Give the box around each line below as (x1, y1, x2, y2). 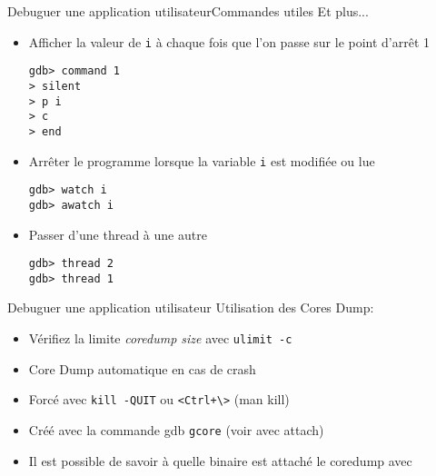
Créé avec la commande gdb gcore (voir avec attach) (28, 420, 324, 439)
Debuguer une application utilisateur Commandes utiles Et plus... (7, 2, 369, 20)
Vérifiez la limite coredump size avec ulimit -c (28, 329, 292, 347)
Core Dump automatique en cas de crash (28, 359, 256, 378)
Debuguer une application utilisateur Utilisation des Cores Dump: (7, 298, 374, 317)
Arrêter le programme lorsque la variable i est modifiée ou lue (28, 151, 375, 170)
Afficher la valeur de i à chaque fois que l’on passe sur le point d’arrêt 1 (28, 32, 431, 51)
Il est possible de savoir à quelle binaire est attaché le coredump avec (28, 451, 412, 470)
